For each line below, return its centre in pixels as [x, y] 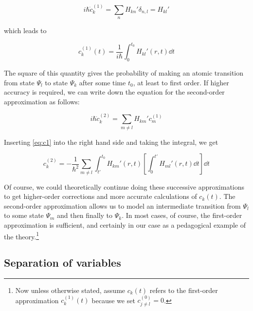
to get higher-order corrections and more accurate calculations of [100, 196]
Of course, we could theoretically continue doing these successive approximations [124, 186]
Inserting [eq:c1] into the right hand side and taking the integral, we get [111, 142]
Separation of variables [63, 262]
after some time [102, 82]
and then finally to [85, 215]
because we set [113, 300]
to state [56, 82]
